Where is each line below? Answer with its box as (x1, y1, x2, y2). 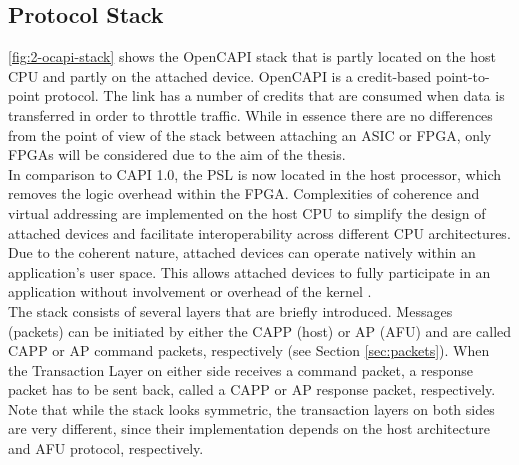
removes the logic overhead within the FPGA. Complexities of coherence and (8, 183, 480, 204)
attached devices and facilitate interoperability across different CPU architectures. (8, 222, 511, 243)
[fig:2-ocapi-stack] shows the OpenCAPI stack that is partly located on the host (8, 46, 496, 67)
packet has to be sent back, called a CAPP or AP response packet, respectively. (8, 379, 496, 400)
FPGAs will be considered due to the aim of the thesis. (8, 144, 346, 165)
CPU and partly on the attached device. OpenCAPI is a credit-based (8, 65, 432, 86)
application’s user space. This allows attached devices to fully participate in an (8, 261, 491, 282)
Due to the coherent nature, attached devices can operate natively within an (8, 242, 476, 263)
